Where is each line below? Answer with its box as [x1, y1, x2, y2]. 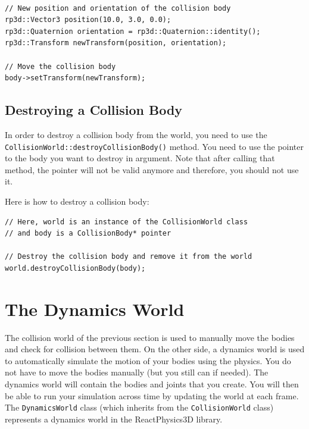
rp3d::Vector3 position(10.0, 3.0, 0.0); [5, 15, 171, 24]
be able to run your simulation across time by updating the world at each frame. [5, 389, 299, 402]
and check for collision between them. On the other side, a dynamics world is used [5, 343, 305, 355]
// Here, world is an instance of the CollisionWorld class [5, 217, 248, 226]
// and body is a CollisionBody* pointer [5, 229, 171, 238]
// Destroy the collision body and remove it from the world [5, 252, 252, 261]
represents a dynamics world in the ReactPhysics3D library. [5, 412, 223, 425]
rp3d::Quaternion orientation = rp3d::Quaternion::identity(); [5, 27, 261, 36]
